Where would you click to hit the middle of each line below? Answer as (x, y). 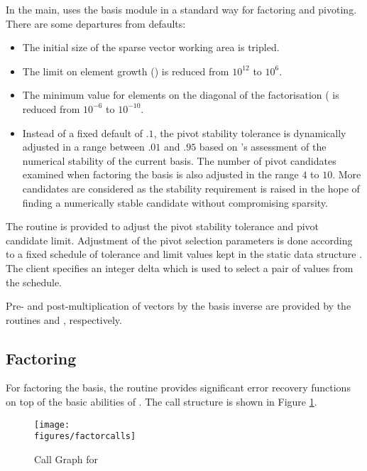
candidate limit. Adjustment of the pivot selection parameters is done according (179, 240)
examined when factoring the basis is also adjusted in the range (160, 174)
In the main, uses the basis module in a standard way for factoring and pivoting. (181, 9)
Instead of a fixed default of (83, 132)
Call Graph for (66, 459)
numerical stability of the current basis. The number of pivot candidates (179, 160)
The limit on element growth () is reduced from (126, 71)
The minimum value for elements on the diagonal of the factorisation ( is (181, 95)
